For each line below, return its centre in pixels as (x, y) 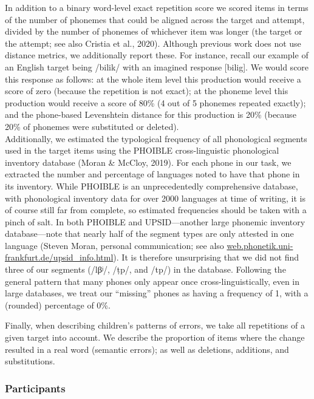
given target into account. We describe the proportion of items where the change (155, 337)
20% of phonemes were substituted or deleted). (92, 126)
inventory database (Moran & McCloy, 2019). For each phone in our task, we (148, 162)
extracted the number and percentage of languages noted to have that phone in (152, 174)
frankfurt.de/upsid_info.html (59, 257)
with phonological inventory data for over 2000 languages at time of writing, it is (155, 198)
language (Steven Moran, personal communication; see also (114, 245)
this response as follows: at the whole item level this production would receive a (153, 79)
